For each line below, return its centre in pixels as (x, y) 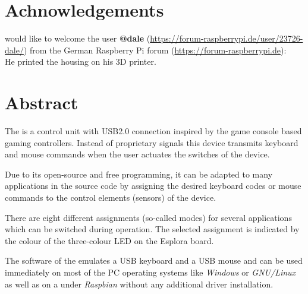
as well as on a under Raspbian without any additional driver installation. (139, 284)
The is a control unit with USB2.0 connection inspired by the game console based (153, 131)
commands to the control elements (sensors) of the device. (111, 197)
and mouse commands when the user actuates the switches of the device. (137, 154)
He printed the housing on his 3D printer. (81, 61)
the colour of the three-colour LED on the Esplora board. (109, 240)
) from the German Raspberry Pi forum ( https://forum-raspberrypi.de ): (155, 50)
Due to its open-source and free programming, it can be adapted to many (139, 174)
